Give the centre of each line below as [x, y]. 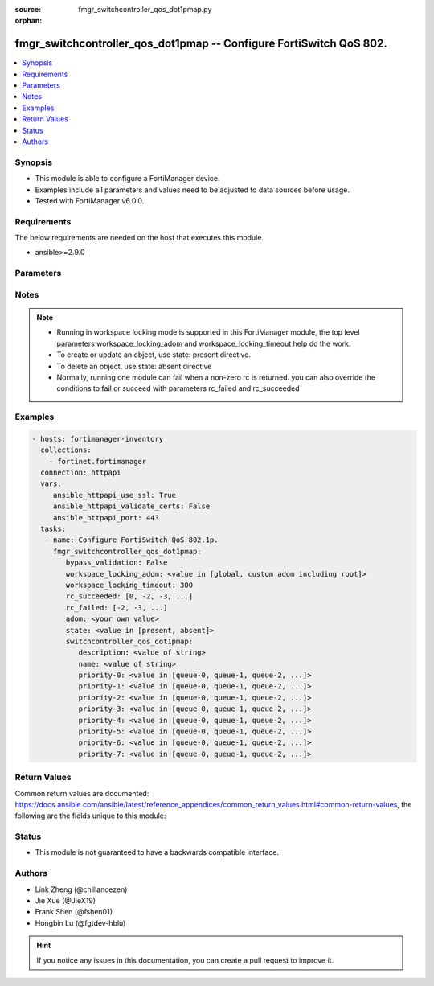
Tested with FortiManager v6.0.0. [90, 200]
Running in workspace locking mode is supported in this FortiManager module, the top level [209, 332]
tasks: [53, 529]
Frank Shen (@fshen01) [74, 912]
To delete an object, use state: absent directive [134, 366]
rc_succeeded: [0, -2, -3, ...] [129, 596]
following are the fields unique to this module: [90, 816]
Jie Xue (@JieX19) [66, 901]
